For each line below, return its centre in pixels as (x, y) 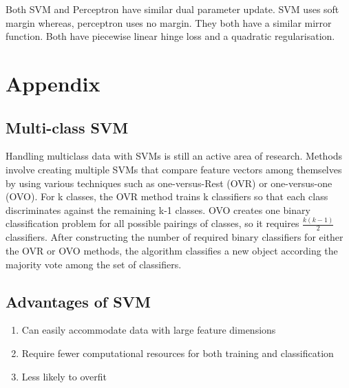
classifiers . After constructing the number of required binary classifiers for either (174, 237)
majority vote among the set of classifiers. (94, 264)
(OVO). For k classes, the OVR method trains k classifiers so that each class (167, 196)
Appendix (53, 83)
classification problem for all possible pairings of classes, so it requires (152, 223)
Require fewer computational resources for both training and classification (178, 353)
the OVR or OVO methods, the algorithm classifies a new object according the (172, 251)
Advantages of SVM (78, 301)
